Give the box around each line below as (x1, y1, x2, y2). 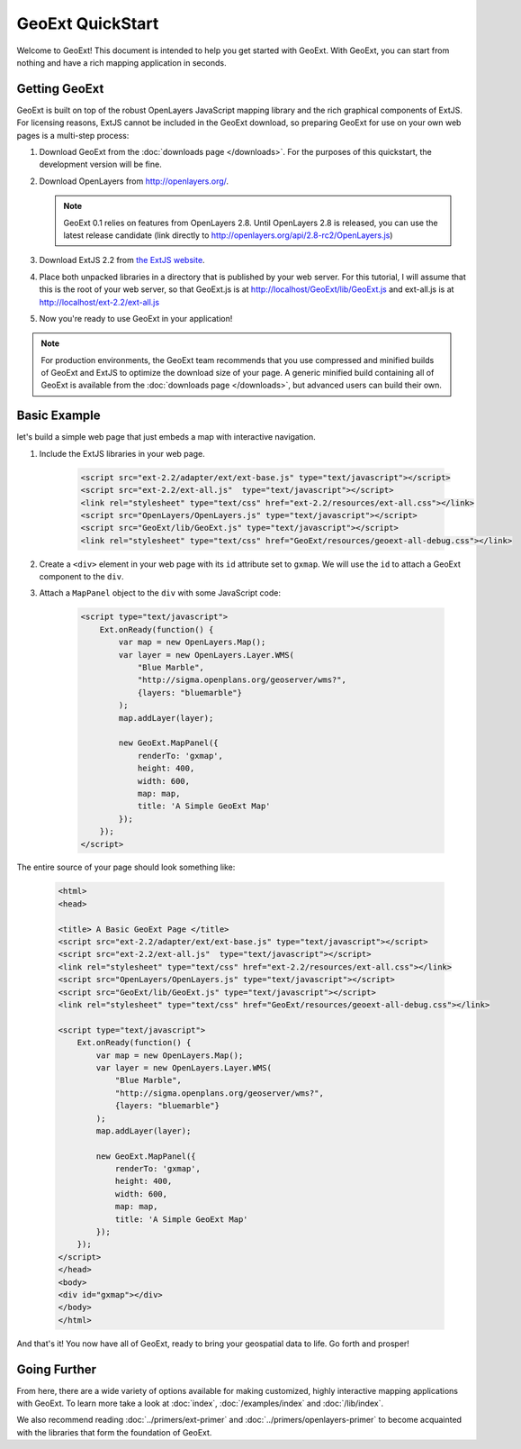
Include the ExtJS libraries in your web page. (39, 448, 206, 459)
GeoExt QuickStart (16, 14, 159, 33)
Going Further (16, 1362, 97, 1377)
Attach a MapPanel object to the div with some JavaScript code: (39, 588, 282, 598)
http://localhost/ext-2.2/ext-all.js (39, 296, 160, 307)
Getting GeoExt (16, 81, 104, 96)
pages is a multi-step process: (16, 130, 130, 141)
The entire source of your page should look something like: (16, 861, 236, 873)
